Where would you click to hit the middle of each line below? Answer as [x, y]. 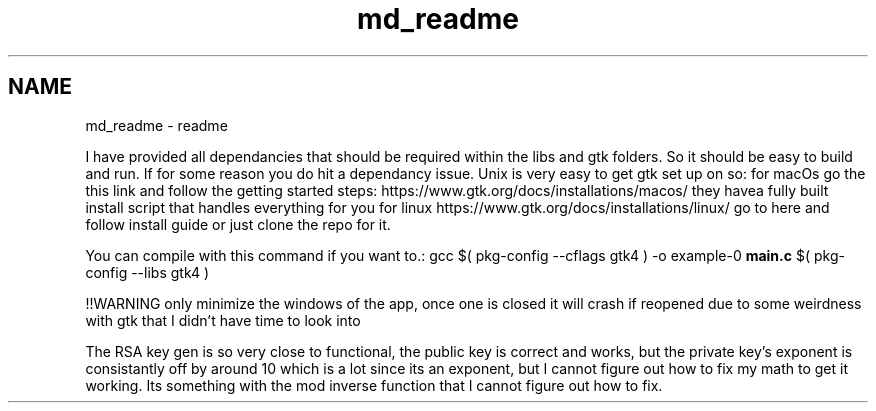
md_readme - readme [156, 125]
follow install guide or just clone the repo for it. [238, 224]
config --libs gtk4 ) [147, 272]
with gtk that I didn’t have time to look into [223, 320]
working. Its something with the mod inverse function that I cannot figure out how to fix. [374, 385]
